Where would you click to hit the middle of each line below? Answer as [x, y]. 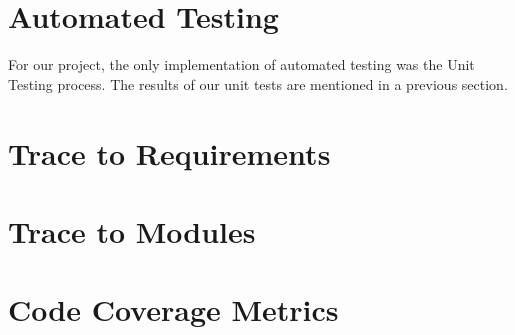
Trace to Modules [132, 230]
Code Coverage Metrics [173, 309]
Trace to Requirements [169, 152]
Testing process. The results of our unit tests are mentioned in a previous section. [258, 83]
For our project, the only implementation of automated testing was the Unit [241, 64]
